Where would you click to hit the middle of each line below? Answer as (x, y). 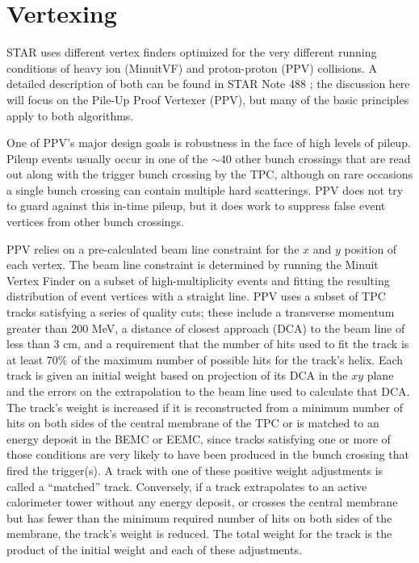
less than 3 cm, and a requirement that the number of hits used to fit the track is (208, 344)
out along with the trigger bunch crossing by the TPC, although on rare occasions (210, 174)
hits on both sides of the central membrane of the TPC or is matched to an (193, 423)
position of (371, 248)
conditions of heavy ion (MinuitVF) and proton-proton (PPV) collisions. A (192, 67)
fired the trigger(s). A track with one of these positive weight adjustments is (195, 470)
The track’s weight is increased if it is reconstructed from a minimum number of (205, 407)
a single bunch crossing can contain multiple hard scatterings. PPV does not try (205, 189)
